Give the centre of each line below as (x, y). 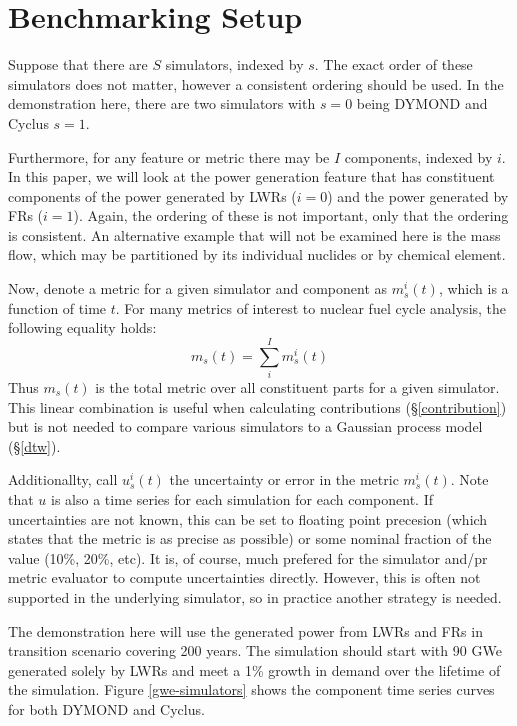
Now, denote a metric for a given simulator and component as (198, 288)
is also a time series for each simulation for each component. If (242, 498)
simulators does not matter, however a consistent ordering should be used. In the (256, 83)
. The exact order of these (393, 64)
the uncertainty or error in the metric (284, 479)
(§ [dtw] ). (34, 445)
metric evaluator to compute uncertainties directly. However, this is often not (244, 577)
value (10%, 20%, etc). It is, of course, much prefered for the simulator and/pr (248, 557)
